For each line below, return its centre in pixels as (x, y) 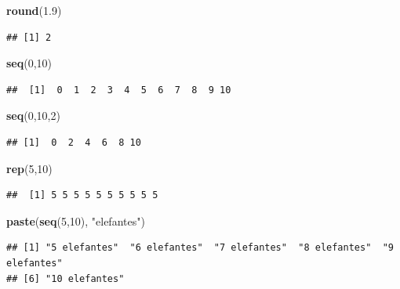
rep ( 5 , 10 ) (29, 168)
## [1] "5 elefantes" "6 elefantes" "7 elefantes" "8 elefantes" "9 (200, 248)
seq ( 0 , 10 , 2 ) (33, 116)
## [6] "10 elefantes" (65, 278)
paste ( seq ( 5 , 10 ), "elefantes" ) (76, 220)
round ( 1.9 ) (34, 10)
